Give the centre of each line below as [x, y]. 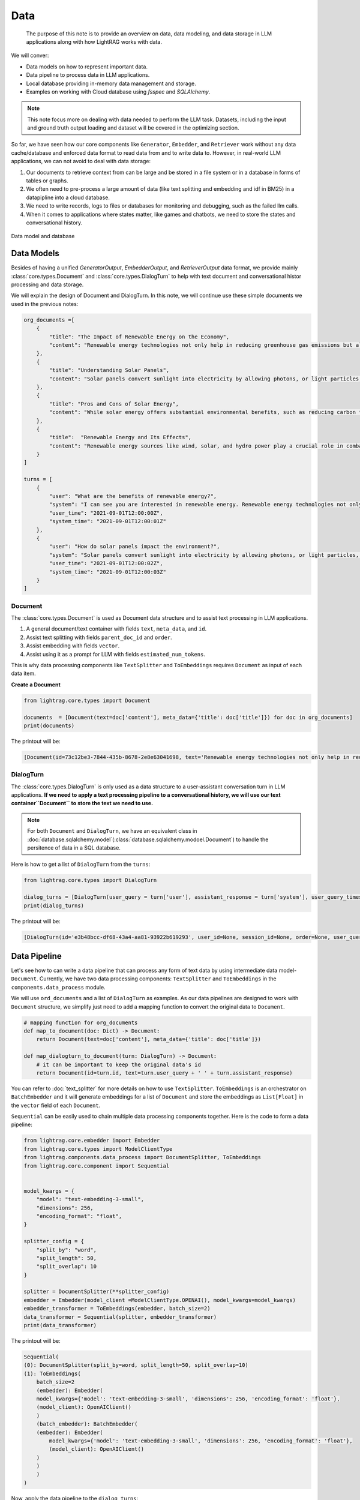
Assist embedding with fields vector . [73, 646]
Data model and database [43, 236]
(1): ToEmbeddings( [52, 1373]
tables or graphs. [47, 181]
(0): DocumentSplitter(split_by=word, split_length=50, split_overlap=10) [136, 1365]
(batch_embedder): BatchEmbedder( [87, 1424]
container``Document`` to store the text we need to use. [82, 803]
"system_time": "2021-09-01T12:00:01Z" [107, 521]
